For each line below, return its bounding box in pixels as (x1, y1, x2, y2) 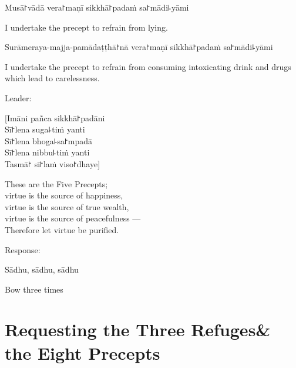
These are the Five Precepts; (5, 177, 108, 190)
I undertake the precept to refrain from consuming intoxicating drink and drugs (5, 60, 291, 72)
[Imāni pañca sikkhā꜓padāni (5, 111, 105, 124)
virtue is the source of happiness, (5, 189, 123, 201)
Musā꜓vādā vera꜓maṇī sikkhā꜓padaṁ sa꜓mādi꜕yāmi (5, 1, 189, 13)
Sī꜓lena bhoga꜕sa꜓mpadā (5, 134, 93, 147)
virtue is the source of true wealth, (5, 200, 129, 213)
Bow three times (5, 283, 63, 295)
